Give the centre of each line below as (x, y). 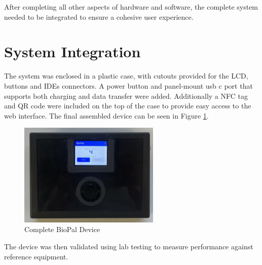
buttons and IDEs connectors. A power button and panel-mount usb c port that (128, 85)
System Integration (72, 51)
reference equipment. (36, 256)
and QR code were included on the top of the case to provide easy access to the (128, 106)
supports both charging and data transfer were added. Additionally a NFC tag (126, 96)
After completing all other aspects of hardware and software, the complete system (131, 7)
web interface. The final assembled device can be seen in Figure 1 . (106, 115)
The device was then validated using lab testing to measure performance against (129, 247)
